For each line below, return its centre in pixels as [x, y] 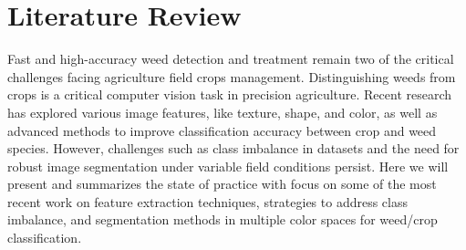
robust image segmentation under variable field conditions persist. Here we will [228, 166]
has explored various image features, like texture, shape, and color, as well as [223, 112]
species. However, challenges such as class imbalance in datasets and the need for [233, 148]
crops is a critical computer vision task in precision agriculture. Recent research [230, 94]
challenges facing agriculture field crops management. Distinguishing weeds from [232, 76]
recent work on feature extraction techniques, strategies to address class [207, 201]
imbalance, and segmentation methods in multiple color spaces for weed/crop [223, 219]
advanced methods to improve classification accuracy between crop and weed [222, 130]
